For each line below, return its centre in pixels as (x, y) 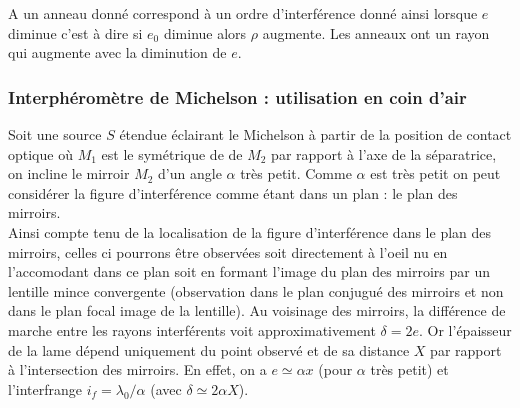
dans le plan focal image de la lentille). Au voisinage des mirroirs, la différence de (257, 310)
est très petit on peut (435, 173)
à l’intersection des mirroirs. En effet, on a (137, 369)
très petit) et (409, 369)
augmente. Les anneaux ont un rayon (376, 32)
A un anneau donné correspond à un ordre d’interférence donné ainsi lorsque (243, 13)
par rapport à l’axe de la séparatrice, (384, 153)
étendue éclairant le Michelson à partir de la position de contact (315, 134)
